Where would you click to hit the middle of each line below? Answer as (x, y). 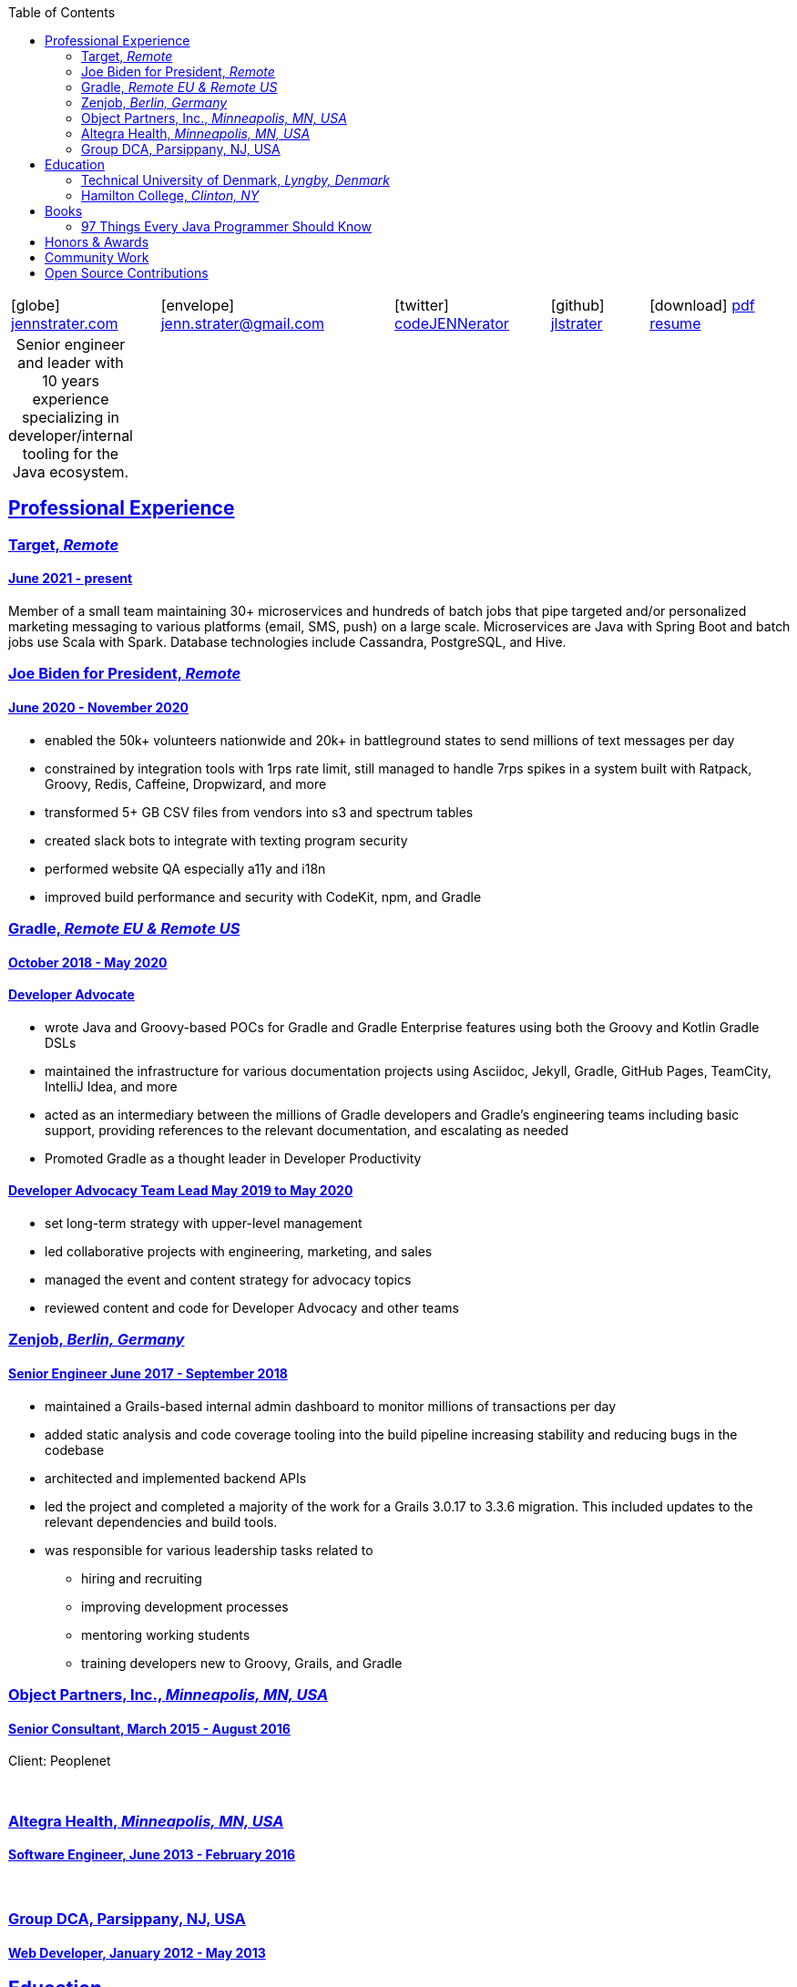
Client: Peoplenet (60, 1761)
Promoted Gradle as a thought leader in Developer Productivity (233, 1158)
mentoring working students (166, 1634)
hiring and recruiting (142, 1578)
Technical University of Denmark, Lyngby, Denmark (235, 180)
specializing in (71, 417)
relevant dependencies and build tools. (161, 1521)
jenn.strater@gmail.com (242, 323)
